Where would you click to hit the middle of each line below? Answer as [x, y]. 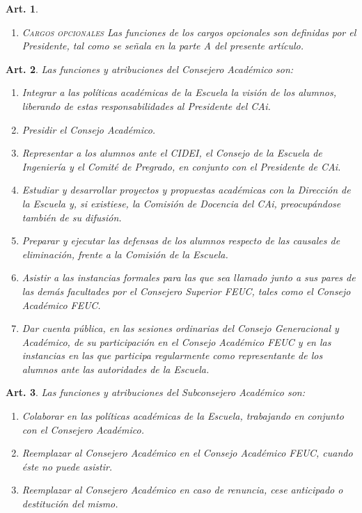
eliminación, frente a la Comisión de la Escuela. [125, 254]
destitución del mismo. [70, 504]
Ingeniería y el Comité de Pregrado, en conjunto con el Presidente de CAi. [181, 166]
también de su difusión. [72, 217]
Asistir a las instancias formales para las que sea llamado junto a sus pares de [189, 277]
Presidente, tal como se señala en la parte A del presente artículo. [163, 46]
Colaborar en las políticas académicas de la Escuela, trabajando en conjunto [183, 416]
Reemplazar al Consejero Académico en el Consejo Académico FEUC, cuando [187, 453]
